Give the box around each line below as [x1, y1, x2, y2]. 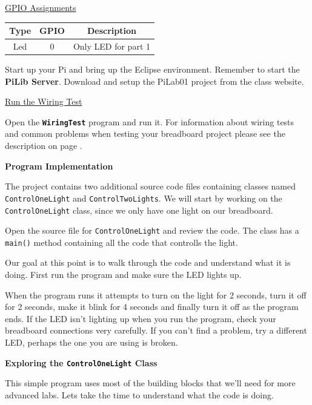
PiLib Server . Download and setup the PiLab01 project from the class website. [5, 74, 304, 87]
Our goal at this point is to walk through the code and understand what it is [5, 256, 291, 269]
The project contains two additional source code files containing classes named [5, 180, 296, 193]
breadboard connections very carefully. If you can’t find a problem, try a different [5, 324, 307, 337]
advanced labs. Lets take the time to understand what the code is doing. [5, 388, 274, 401]
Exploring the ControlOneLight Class [5, 356, 158, 369]
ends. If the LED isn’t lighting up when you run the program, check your [5, 312, 276, 324]
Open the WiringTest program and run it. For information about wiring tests [5, 115, 294, 128]
